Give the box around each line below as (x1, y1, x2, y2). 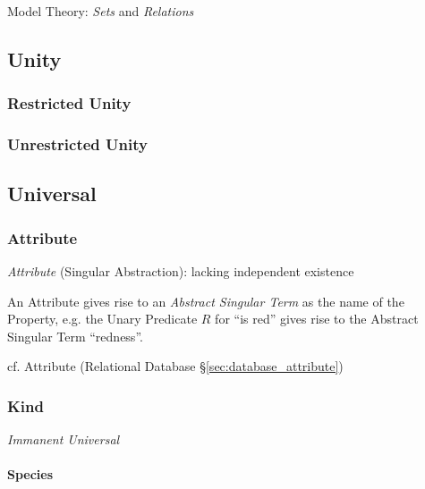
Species (7, 465, 54, 484)
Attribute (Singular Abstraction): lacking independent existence (7, 262, 354, 281)
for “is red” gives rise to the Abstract (215, 309, 419, 328)
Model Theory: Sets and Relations (7, 2, 194, 20)
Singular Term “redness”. (7, 326, 143, 345)
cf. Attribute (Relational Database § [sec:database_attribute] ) (7, 357, 344, 375)
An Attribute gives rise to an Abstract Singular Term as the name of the (7, 291, 404, 310)
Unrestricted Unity (7, 133, 148, 156)
